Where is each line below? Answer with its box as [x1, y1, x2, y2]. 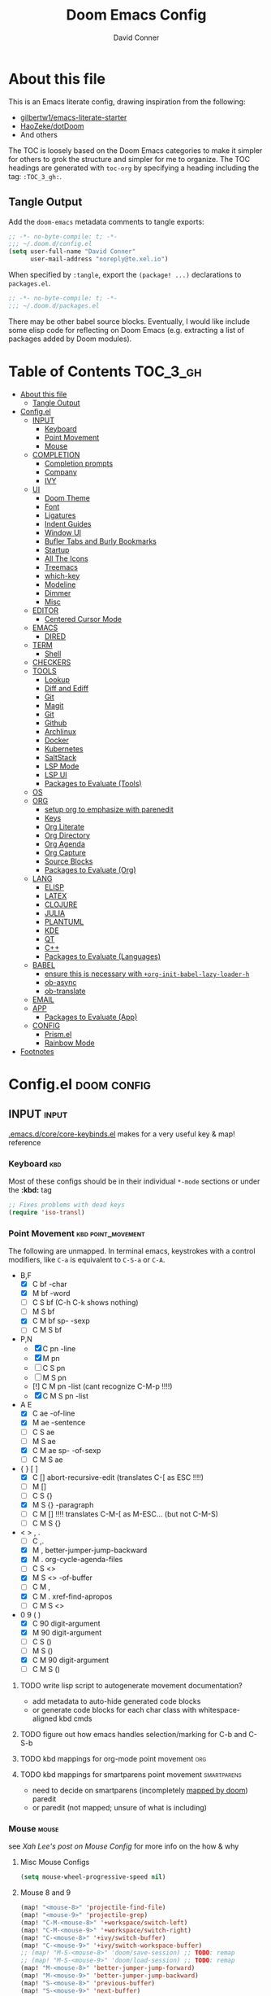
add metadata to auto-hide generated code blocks [32, 1696, 201, 1706]
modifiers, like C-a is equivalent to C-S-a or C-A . [8, 1255, 166, 1265]
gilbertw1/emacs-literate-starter [19, 112, 127, 122]
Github [44, 718, 67, 728]
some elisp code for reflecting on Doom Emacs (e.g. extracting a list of [8, 325, 245, 335]
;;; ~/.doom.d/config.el [8, 240, 92, 248]
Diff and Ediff [44, 683, 89, 693]
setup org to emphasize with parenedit [44, 804, 174, 814]
